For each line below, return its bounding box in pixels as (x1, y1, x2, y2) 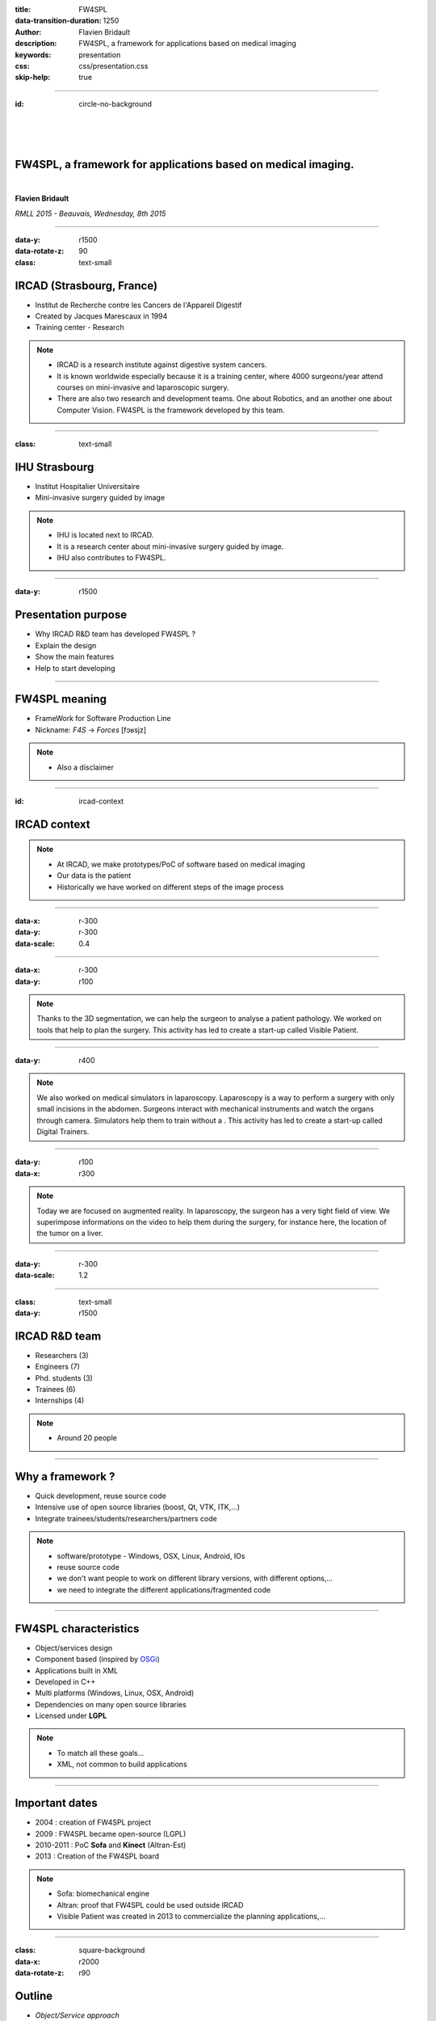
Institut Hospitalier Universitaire (35, 482, 140, 492)
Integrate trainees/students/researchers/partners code (35, 1513, 217, 1523)
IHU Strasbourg (15, 461, 94, 474)
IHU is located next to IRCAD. (57, 530, 154, 540)
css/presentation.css (78, 61, 149, 70)
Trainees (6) (35, 1385, 76, 1394)
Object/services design (35, 1643, 113, 1652)
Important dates (15, 1796, 99, 1810)
